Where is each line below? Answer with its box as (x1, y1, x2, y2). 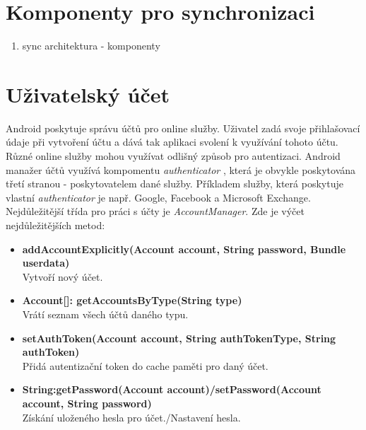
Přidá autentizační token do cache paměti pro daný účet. (22, 358, 268, 373)
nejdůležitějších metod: (6, 218, 105, 232)
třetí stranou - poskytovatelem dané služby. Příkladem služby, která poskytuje (6, 176, 343, 191)
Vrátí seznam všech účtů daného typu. (22, 306, 189, 321)
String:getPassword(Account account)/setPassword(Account (22, 382, 321, 397)
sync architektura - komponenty (22, 38, 160, 53)
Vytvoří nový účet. (22, 269, 103, 284)
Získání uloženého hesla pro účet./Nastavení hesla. (22, 409, 241, 424)
